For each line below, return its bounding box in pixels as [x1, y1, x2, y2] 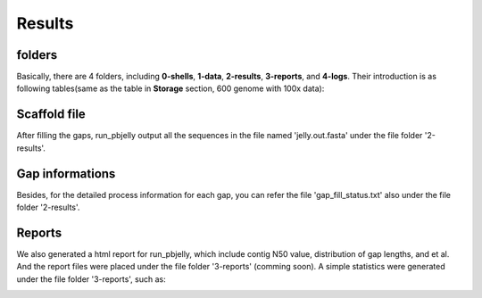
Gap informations [16, 166, 116, 181]
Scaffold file [16, 107, 87, 122]
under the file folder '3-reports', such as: [16, 273, 166, 285]
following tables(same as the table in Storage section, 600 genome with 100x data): [16, 83, 325, 94]
